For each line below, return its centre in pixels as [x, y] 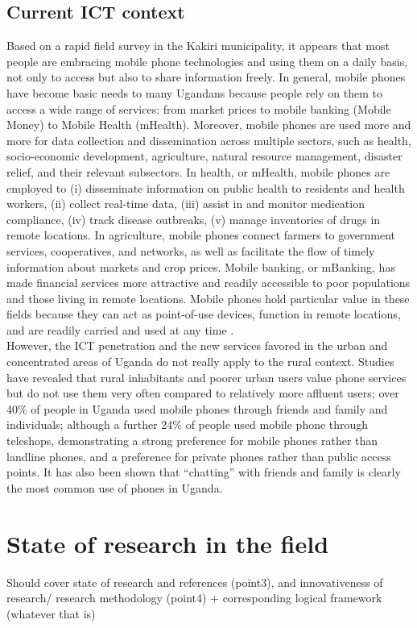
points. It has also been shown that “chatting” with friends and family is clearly [204, 472]
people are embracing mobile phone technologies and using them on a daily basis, [207, 61]
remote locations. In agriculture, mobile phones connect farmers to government [201, 235]
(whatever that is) [51, 613]
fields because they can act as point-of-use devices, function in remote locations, [204, 314]
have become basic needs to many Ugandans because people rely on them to [194, 92]
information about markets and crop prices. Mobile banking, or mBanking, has [201, 266]
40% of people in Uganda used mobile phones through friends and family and [197, 408]
